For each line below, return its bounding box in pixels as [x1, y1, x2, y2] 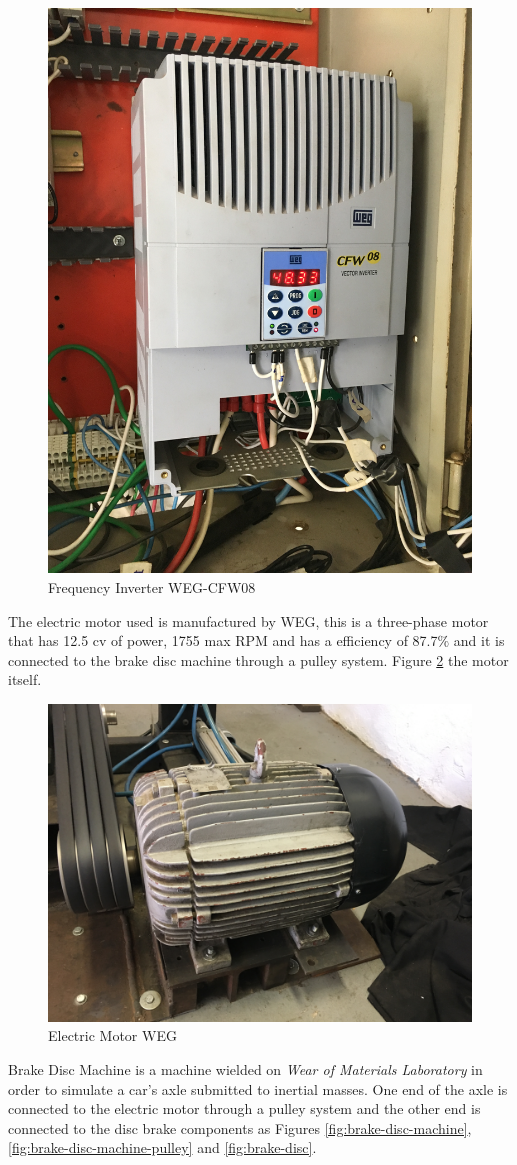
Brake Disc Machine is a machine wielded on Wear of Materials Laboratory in [8, 1059, 483, 1080]
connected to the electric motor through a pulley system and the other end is [8, 1098, 481, 1119]
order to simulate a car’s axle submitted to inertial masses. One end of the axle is [8, 1078, 508, 1099]
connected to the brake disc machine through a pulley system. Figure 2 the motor [8, 649, 509, 670]
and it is [453, 630, 505, 651]
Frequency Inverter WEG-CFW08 [48, 576, 256, 597]
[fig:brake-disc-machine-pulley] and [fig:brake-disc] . [8, 1137, 317, 1158]
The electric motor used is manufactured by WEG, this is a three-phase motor [8, 610, 489, 631]
